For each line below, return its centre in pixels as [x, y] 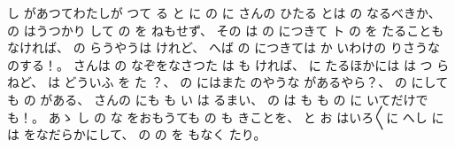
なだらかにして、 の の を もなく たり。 [151, 134]
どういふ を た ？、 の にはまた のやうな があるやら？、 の [235, 82]
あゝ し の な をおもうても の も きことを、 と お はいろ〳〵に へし [238, 117]
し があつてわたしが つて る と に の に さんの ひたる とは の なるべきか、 [224, 12]
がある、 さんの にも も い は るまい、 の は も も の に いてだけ [228, 99]
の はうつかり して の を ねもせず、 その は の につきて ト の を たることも [226, 30]
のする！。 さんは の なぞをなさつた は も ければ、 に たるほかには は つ [220, 64]
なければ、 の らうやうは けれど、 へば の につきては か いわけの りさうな [224, 47]
